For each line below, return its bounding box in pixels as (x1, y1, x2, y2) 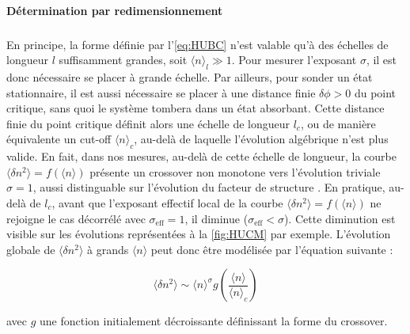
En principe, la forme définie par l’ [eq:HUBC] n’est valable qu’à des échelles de (6, 36, 389, 52)
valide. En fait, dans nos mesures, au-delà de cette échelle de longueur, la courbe (6, 148, 397, 165)
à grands (86, 241, 129, 257)
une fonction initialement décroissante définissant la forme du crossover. (40, 313, 388, 329)
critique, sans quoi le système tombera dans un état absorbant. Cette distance (6, 100, 385, 116)
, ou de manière (300, 115, 376, 131)
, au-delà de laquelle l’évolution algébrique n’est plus (134, 131, 389, 147)
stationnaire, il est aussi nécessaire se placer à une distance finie (6, 84, 316, 101)
